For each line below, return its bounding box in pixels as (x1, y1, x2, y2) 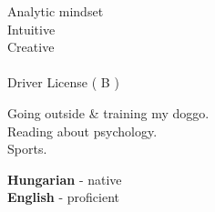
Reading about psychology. (7, 121, 158, 140)
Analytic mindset (7, 2, 104, 20)
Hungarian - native (7, 169, 122, 188)
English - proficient (7, 187, 120, 207)
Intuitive (7, 19, 56, 38)
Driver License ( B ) (7, 73, 119, 92)
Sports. (7, 139, 47, 158)
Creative (7, 37, 55, 56)
